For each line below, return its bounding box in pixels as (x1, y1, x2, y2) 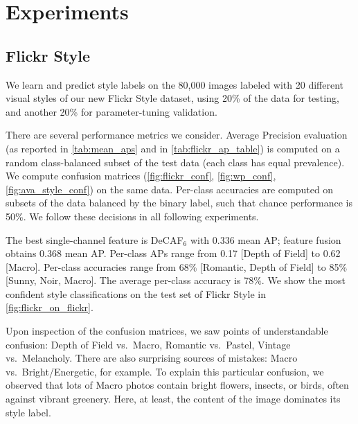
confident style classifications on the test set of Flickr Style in (6, 286, 266, 301)
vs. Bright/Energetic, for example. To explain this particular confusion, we (6, 364, 324, 378)
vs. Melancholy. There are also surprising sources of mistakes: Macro (6, 351, 298, 365)
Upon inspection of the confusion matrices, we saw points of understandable (6, 324, 328, 338)
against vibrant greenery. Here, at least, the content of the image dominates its (6, 391, 341, 406)
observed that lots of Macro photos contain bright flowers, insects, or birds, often (6, 378, 349, 392)
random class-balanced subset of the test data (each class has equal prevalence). (6, 154, 345, 169)
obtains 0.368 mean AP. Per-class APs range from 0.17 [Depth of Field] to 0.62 (6, 246, 341, 260)
